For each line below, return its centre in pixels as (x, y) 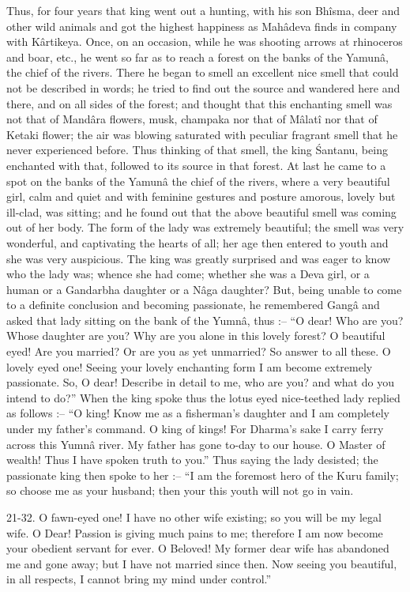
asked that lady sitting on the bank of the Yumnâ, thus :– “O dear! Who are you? (205, 320)
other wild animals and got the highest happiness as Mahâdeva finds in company (202, 26)
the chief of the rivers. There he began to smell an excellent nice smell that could (203, 72)
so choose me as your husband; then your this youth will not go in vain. (180, 490)
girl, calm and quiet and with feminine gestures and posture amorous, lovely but (201, 196)
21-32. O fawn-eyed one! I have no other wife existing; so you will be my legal (194, 517)
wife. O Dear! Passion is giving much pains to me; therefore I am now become (195, 532)
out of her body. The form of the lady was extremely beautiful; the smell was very (205, 227)
